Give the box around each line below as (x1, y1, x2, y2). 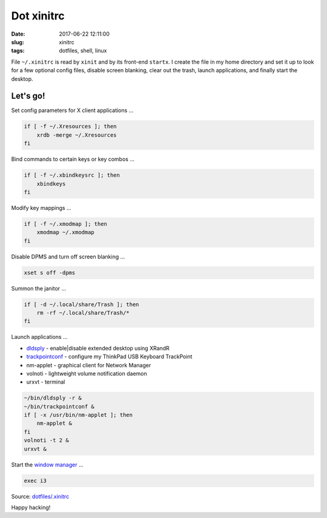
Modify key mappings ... (11, 204, 71, 211)
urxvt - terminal (26, 378, 65, 385)
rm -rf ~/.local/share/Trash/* (36, 309, 130, 316)
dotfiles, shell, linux (59, 47, 107, 54)
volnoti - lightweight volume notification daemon (26, 370, 148, 377)
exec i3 (24, 477, 47, 484)
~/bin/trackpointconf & (24, 403, 95, 410)
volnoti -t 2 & (24, 437, 69, 444)
